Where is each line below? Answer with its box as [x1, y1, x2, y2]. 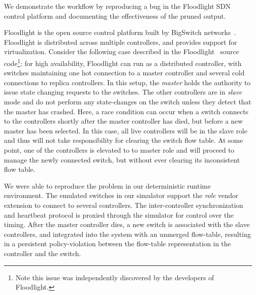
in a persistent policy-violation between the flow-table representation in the [4, 238, 231, 249]
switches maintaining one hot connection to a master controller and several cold [4, 67, 245, 78]
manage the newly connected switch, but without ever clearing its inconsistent [4, 154, 240, 164]
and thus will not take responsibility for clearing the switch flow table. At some [4, 135, 243, 145]
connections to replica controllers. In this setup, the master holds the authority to [4, 77, 251, 87]
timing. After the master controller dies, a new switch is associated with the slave [4, 219, 250, 229]
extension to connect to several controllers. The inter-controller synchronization [4, 199, 243, 210]
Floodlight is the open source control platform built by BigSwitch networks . [4, 27, 236, 37]
